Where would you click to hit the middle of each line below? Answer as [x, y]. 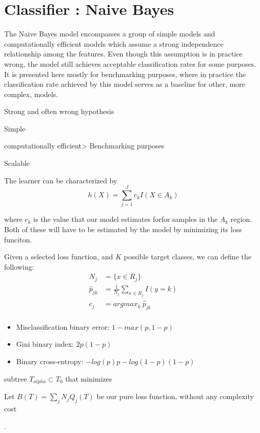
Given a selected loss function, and [59, 257]
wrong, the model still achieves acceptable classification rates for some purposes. [130, 63]
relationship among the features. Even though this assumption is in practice [123, 54]
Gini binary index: [45, 344]
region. [241, 219]
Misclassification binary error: [63, 326]
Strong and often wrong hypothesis [59, 111]
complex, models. [31, 94]
